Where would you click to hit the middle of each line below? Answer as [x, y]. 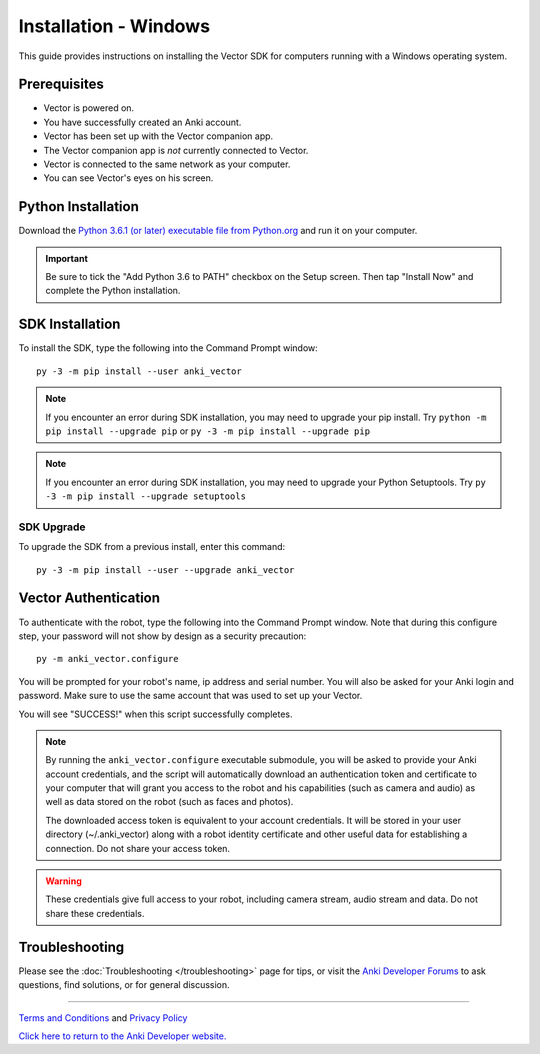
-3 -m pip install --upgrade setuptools [146, 496]
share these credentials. [95, 913]
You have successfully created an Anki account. [142, 122]
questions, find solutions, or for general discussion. [124, 985]
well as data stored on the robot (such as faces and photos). [169, 802]
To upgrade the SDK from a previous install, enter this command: [152, 547]
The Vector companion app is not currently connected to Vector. [176, 150]
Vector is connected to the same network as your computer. [167, 164]
